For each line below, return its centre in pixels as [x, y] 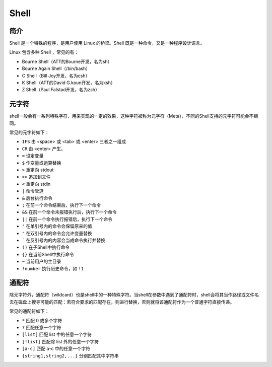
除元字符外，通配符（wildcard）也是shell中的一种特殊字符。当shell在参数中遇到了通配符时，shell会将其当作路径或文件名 [134, 295]
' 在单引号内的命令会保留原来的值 [57, 226]
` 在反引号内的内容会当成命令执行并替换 [64, 240]
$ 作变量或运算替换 [42, 163]
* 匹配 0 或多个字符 [42, 320]
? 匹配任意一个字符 [42, 327]
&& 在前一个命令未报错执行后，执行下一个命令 [69, 212]
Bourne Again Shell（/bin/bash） [56, 68]
